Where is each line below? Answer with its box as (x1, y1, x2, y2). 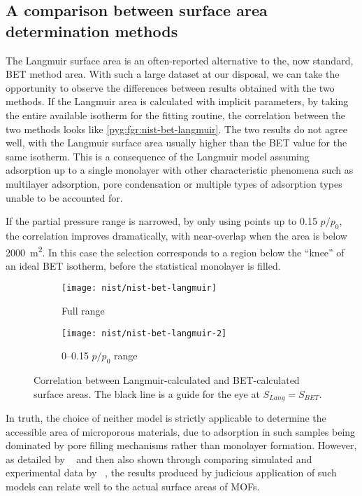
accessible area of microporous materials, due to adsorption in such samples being (6, 424, 356, 439)
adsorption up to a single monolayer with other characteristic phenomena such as (6, 163, 354, 177)
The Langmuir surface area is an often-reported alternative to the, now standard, (6, 53, 354, 67)
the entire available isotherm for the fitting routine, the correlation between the (6, 107, 346, 122)
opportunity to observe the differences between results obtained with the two (6, 80, 335, 95)
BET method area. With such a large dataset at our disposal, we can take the (6, 67, 340, 81)
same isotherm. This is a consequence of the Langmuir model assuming (6, 149, 310, 163)
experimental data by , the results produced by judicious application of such (6, 465, 337, 480)
